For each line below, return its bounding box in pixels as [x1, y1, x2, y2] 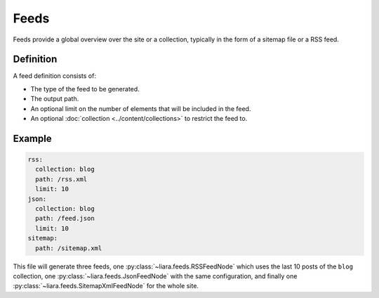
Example [13, 132, 52, 144]
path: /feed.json [35, 214, 95, 223]
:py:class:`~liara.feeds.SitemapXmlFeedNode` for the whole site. [13, 282, 199, 290]
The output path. [30, 95, 79, 103]
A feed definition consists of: [13, 72, 96, 80]
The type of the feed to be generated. [30, 84, 140, 93]
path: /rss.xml [35, 175, 88, 183]
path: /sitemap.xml [35, 244, 102, 252]
